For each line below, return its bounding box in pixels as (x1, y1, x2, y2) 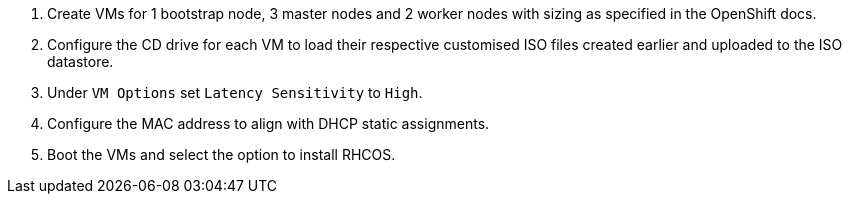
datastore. (47, 53, 114, 70)
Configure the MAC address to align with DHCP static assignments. (47, 115, 490, 132)
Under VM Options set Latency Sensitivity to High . (47, 84, 423, 101)
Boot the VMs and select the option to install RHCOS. (47, 146, 396, 163)
